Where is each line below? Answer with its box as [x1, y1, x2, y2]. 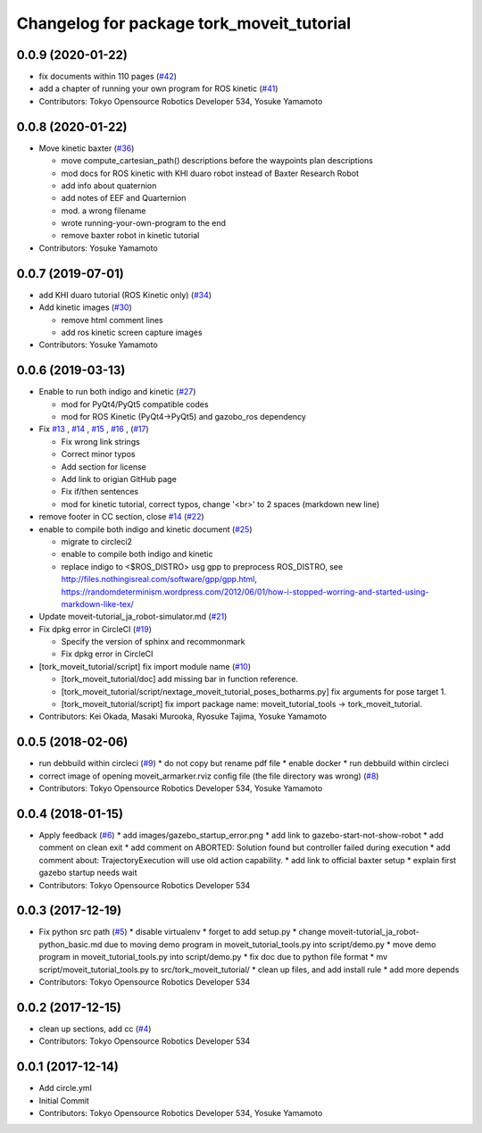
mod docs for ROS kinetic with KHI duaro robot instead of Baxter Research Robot [61, 168, 359, 179]
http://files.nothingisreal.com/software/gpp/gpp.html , [61, 574, 258, 585]
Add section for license [61, 461, 147, 472]
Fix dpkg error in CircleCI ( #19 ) [38, 623, 152, 634]
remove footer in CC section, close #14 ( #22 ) [38, 512, 204, 522]
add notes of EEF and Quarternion [61, 193, 187, 204]
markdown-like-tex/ [61, 598, 134, 609]
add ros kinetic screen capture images [61, 327, 203, 337]
